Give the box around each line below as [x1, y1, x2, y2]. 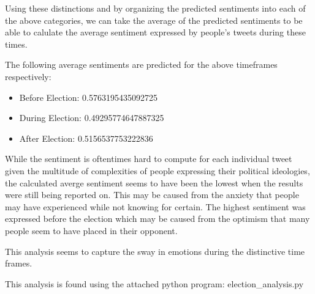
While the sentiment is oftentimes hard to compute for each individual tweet [5, 152, 292, 165]
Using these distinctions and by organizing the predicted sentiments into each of [5, 2, 306, 14]
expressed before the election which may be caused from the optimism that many [5, 212, 310, 225]
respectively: [5, 70, 51, 83]
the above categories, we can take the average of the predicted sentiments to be [5, 13, 303, 26]
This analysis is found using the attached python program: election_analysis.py [5, 277, 304, 290]
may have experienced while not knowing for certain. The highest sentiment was [5, 200, 306, 213]
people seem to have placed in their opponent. [5, 224, 178, 237]
